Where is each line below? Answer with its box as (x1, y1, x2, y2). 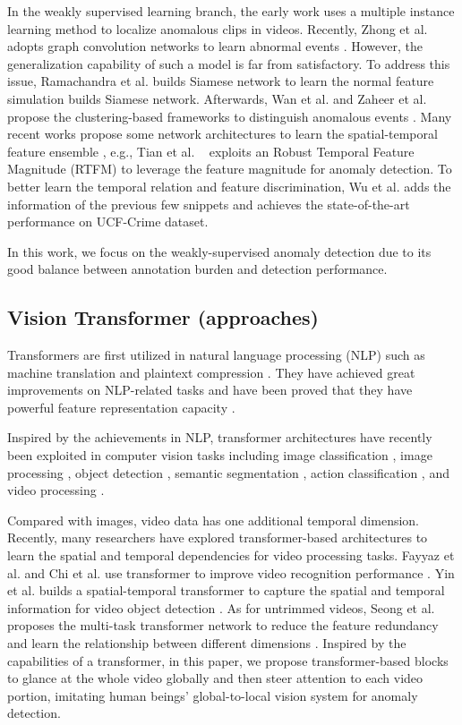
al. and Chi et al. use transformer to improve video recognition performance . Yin (7, 563, 455, 582)
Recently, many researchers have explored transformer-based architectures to (7, 528, 428, 547)
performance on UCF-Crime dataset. (7, 212, 209, 231)
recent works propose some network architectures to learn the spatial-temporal (7, 124, 438, 143)
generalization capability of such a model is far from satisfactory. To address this (7, 54, 450, 72)
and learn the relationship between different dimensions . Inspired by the (7, 634, 406, 652)
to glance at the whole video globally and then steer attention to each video (7, 669, 423, 687)
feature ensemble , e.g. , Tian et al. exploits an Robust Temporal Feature (7, 141, 415, 160)
